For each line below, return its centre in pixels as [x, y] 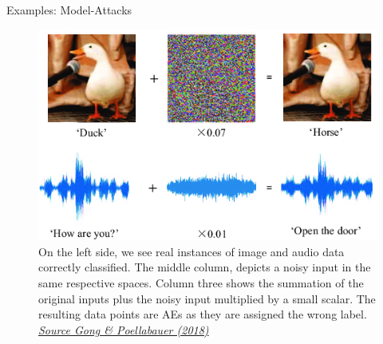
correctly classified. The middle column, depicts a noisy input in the [205, 267]
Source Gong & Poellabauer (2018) [124, 329]
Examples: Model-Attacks [69, 10]
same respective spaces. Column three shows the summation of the [201, 282]
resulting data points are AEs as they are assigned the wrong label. [203, 314]
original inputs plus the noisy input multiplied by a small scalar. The [207, 298]
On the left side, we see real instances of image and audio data [191, 251]
